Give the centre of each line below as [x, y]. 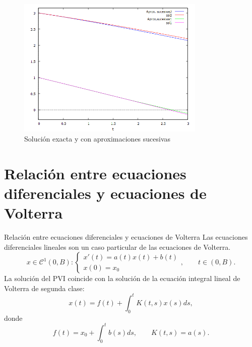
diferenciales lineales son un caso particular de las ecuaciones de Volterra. [117, 247]
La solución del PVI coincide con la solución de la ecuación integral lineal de [122, 278]
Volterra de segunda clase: [44, 288]
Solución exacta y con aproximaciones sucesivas [98, 138]
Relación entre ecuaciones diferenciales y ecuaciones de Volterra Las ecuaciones [126, 237]
